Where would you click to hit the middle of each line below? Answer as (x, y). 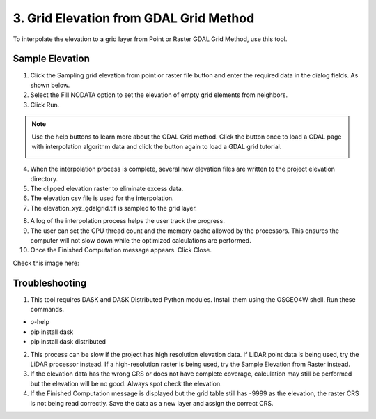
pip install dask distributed (68, 342)
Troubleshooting (50, 283)
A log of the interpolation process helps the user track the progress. (128, 221)
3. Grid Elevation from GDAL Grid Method (134, 18)
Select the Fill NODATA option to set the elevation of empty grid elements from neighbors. (159, 95)
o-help (40, 322)
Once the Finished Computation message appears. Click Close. (121, 250)
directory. (44, 178)
